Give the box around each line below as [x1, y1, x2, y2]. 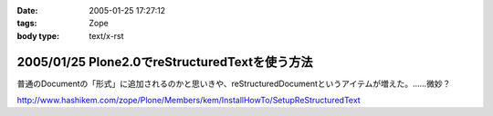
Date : [16, 5, 38, 15]
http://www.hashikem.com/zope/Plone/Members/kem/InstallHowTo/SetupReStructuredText [16, 95, 361, 106]
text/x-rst [89, 30, 124, 41]
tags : [16, 18, 37, 29]
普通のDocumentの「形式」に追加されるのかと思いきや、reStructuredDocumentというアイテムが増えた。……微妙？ [16, 78, 451, 89]
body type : [16, 30, 59, 41]
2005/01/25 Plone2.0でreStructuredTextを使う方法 [16, 54, 314, 70]
